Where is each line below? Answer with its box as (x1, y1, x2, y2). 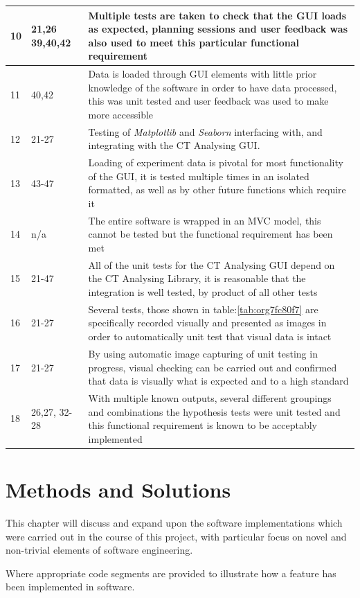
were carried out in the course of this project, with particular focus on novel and (6, 529, 347, 543)
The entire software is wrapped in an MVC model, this (88, 213, 321, 227)
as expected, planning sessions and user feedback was (88, 21, 348, 36)
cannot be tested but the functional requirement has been (88, 227, 333, 241)
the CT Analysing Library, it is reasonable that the (88, 271, 306, 285)
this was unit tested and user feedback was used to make (88, 94, 329, 108)
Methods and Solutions (6, 475, 231, 503)
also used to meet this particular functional (88, 35, 299, 49)
